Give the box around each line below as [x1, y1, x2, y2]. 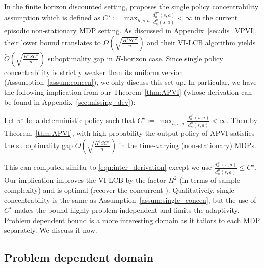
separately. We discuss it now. [4, 225, 97, 235]
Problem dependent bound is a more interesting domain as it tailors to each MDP [4, 214, 260, 225]
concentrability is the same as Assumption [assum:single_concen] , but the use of [4, 194, 256, 205]
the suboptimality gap [4, 139, 73, 150]
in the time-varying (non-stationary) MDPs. [119, 139, 256, 150]
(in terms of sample [179, 175, 240, 185]
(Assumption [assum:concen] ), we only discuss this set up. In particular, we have [4, 77, 257, 87]
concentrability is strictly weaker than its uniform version [4, 66, 183, 77]
